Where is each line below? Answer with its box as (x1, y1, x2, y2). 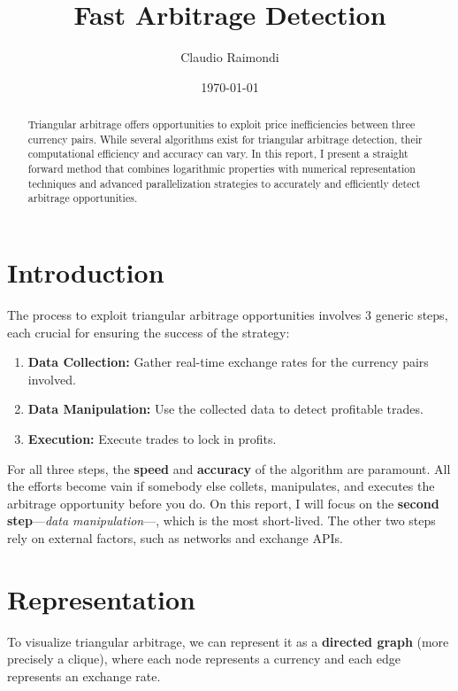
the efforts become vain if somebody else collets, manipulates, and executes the (7, 477, 435, 495)
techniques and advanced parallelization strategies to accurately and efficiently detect (27, 175, 421, 190)
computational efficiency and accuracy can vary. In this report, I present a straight (27, 146, 408, 161)
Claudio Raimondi (180, 48, 279, 66)
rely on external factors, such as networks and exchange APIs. (7, 528, 343, 547)
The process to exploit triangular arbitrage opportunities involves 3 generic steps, (7, 305, 448, 323)
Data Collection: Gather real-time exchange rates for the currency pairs (27, 353, 429, 371)
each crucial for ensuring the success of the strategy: (7, 322, 290, 341)
